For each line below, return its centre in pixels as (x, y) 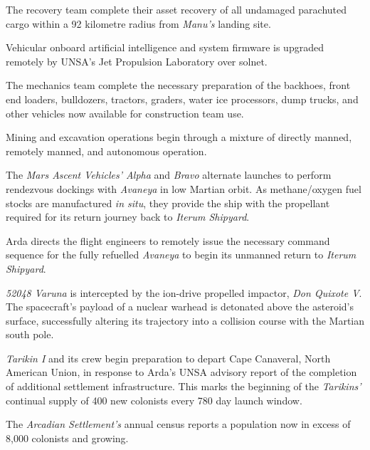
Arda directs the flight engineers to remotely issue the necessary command (168, 240)
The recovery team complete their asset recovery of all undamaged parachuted (176, 9)
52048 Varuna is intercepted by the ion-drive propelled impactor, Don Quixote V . (184, 292)
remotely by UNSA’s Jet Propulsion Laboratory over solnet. (137, 61)
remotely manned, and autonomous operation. (106, 151)
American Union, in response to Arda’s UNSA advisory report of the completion (181, 372)
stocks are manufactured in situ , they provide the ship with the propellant (168, 203)
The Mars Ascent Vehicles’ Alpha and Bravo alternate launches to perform (169, 175)
